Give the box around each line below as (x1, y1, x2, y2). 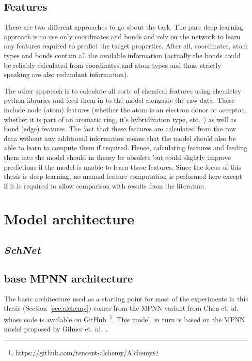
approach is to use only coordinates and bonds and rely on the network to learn (4, 31, 241, 41)
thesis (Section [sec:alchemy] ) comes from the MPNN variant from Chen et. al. (4, 303, 238, 313)
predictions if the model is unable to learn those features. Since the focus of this (4, 161, 241, 172)
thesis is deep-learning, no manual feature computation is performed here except (4, 171, 242, 181)
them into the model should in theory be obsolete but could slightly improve (4, 152, 231, 162)
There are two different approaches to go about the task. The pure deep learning (4, 22, 243, 32)
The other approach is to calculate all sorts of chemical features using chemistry (4, 85, 241, 95)
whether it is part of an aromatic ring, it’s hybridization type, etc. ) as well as (4, 114, 237, 124)
